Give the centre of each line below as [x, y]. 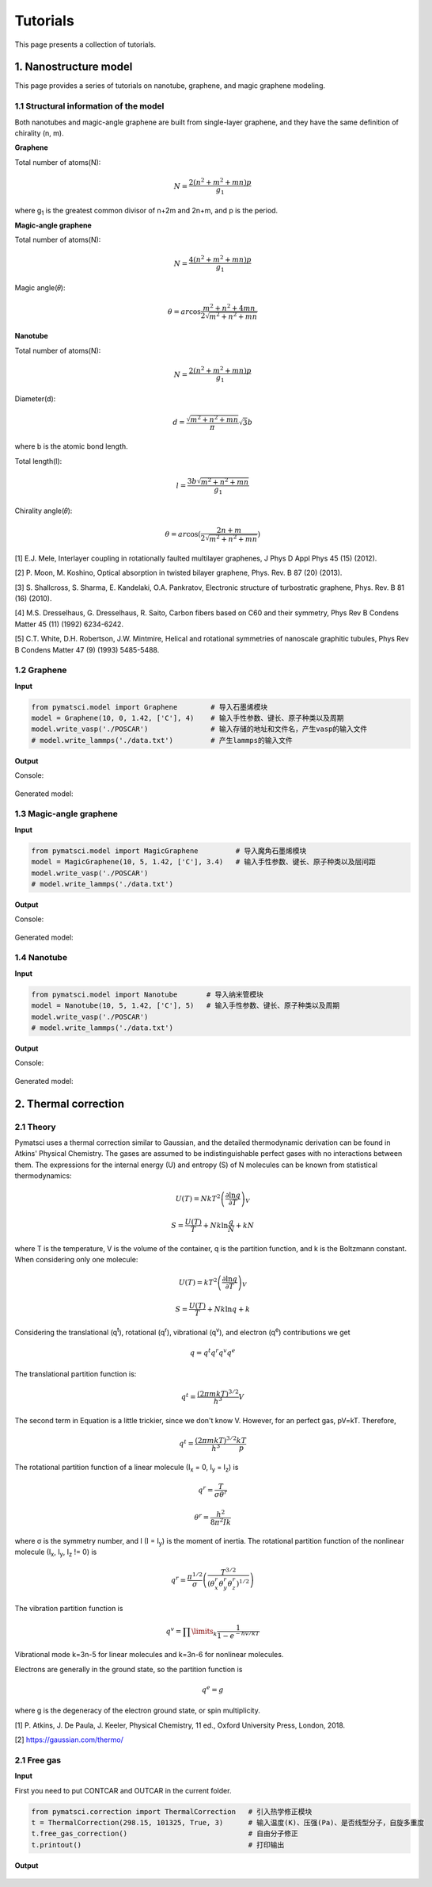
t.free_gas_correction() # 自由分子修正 [165, 1834]
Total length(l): [38, 461]
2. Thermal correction [70, 1103]
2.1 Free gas [38, 1760]
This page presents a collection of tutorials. [85, 44]
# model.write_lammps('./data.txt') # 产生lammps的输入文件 [162, 740]
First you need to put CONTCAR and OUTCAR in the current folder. [123, 1790]
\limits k [204, 1632]
